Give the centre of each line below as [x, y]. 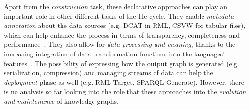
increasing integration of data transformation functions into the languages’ [114, 53]
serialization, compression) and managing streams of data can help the [109, 73]
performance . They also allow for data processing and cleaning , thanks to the [120, 44]
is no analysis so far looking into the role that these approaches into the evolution [125, 91]
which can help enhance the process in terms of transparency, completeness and [122, 34]
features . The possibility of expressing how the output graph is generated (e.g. [122, 63]
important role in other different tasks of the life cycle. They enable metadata [119, 16]
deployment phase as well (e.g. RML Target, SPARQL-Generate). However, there [124, 82]
